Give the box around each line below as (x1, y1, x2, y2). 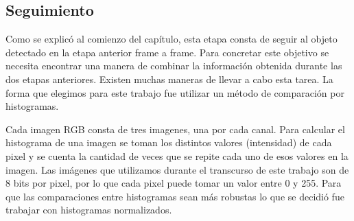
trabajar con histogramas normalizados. (5, 202, 172, 217)
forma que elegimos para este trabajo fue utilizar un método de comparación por (5, 85, 344, 100)
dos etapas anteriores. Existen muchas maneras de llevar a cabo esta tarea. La (5, 71, 333, 86)
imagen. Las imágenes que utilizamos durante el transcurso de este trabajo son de (5, 162, 349, 176)
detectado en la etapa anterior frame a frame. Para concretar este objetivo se (5, 45, 329, 59)
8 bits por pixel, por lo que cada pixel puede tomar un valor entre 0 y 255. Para (5, 176, 342, 190)
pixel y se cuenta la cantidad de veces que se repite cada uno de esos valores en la (5, 148, 349, 163)
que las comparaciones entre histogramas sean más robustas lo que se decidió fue (5, 189, 344, 203)
